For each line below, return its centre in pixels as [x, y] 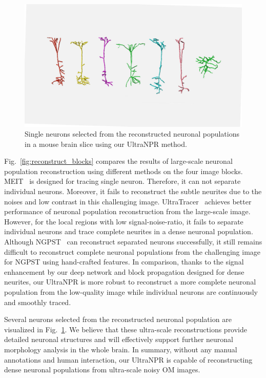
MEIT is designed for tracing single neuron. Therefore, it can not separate [122, 181]
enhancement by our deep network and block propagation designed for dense [124, 271]
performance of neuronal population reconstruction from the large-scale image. [127, 211]
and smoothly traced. [38, 302]
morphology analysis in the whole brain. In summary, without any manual [121, 349]
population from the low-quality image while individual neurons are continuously [131, 292]
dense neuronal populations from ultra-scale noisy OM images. [102, 370]
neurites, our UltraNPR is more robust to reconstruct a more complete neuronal [130, 282]
